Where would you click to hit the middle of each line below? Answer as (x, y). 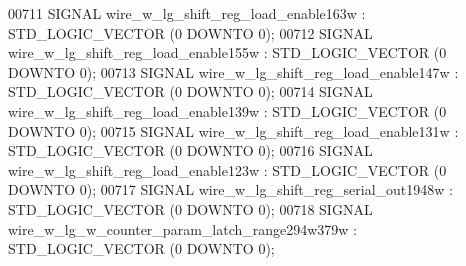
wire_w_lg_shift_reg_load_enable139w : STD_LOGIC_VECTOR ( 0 (227, 110)
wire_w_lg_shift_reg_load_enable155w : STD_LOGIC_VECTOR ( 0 (227, 52)
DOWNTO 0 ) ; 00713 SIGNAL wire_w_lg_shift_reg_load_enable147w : (233, 71)
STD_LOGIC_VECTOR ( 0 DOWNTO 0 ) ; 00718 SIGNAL (190, 208)
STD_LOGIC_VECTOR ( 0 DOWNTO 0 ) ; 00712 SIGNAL (190, 32)
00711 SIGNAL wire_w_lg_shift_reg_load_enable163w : (187, 13)
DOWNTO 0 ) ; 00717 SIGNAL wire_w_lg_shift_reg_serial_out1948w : (230, 189)
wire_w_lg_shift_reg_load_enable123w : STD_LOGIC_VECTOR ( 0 (227, 169)
